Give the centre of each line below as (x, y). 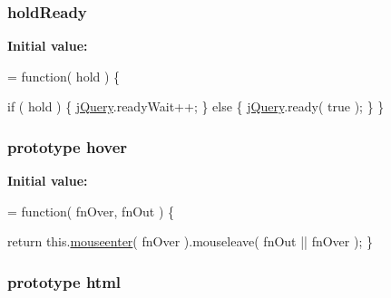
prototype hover (68, 146)
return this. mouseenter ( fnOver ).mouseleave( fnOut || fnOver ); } (190, 241)
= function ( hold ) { (64, 76)
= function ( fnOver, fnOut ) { (91, 211)
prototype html (64, 281)
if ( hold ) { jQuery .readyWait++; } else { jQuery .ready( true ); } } (196, 106)
